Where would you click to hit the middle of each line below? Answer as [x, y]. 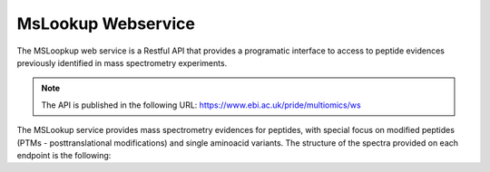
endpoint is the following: [64, 155]
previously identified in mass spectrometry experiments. [122, 62]
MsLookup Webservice [106, 24]
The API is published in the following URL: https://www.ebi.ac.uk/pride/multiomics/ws [201, 105]
